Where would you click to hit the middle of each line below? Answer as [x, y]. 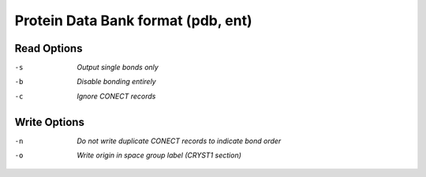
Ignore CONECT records [116, 96]
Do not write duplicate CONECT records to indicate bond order [179, 141]
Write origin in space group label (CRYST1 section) [159, 155]
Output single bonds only [118, 68]
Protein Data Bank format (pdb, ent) [133, 20]
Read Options [49, 48]
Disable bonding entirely [117, 82]
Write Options [49, 122]
